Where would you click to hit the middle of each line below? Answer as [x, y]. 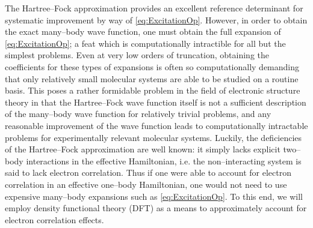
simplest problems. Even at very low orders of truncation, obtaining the [137, 55]
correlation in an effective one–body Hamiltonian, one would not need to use [146, 184]
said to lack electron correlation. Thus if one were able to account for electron [148, 172]
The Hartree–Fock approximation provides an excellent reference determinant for [154, 8]
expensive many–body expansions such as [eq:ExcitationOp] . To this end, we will [154, 196]
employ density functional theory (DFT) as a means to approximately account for [156, 208]
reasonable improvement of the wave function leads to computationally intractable [156, 125]
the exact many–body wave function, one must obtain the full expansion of [143, 31]
